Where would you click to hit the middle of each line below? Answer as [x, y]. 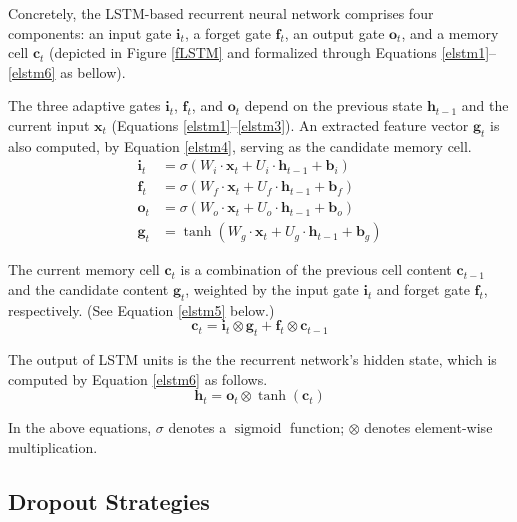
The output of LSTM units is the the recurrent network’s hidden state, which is [252, 359]
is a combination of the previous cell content [316, 269]
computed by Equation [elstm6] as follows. [138, 378]
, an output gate [334, 32]
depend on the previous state [333, 105]
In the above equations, [80, 427]
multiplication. [53, 447]
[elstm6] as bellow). [67, 71]
